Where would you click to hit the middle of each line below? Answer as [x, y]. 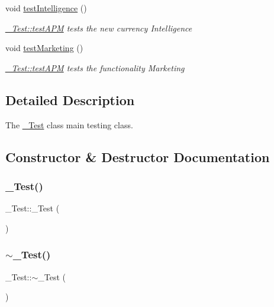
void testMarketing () [44, 48]
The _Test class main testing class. [69, 124]
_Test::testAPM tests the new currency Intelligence [99, 28]
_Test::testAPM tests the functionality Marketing [95, 67]
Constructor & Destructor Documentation [138, 156]
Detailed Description [70, 99]
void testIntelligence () [46, 8]
